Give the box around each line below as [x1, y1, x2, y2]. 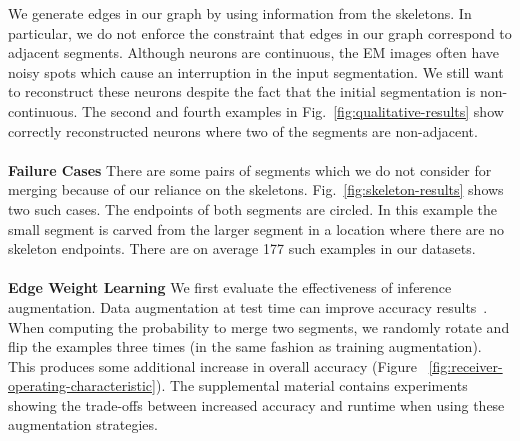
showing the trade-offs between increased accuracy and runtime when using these [8, 394, 505, 415]
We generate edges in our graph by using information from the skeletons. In [8, 3, 472, 23]
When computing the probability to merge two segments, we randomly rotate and [8, 316, 510, 337]
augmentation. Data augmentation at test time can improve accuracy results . [8, 296, 488, 317]
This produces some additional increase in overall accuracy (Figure [8, 355, 418, 376]
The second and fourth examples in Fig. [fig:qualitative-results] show [81, 100, 504, 121]
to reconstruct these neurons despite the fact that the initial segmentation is [8, 81, 476, 102]
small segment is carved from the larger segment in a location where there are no [8, 218, 504, 239]
